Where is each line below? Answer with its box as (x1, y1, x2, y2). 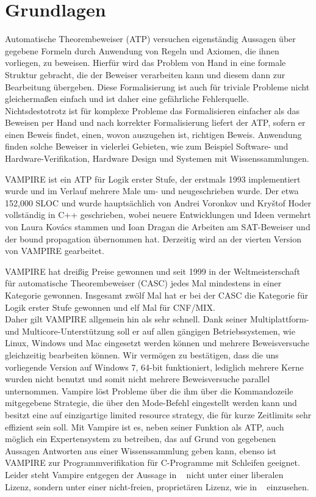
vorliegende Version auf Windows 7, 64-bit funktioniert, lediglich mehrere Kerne (5, 360, 304, 373)
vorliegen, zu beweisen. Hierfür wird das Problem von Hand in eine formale (5, 56, 286, 69)
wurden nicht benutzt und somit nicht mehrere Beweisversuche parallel (5, 372, 270, 385)
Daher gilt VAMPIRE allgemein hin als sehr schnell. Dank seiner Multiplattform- (5, 313, 309, 325)
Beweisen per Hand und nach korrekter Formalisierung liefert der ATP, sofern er (5, 116, 306, 129)
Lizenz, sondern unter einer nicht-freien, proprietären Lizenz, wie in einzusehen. (5, 480, 309, 493)
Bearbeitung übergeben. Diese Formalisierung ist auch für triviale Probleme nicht (5, 80, 310, 93)
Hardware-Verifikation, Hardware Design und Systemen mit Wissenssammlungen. (5, 152, 309, 165)
